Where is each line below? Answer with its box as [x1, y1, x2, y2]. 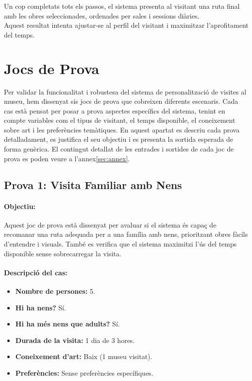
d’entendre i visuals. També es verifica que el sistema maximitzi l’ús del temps [4, 239, 237, 249]
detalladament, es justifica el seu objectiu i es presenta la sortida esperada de [4, 134, 233, 144]
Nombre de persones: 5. [15, 286, 95, 296]
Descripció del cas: [4, 267, 67, 277]
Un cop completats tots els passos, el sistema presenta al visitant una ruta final [4, 1, 240, 11]
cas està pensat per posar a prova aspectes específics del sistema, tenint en [4, 105, 225, 115]
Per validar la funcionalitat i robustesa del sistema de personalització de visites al [4, 86, 247, 96]
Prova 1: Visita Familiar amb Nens [4, 177, 182, 192]
